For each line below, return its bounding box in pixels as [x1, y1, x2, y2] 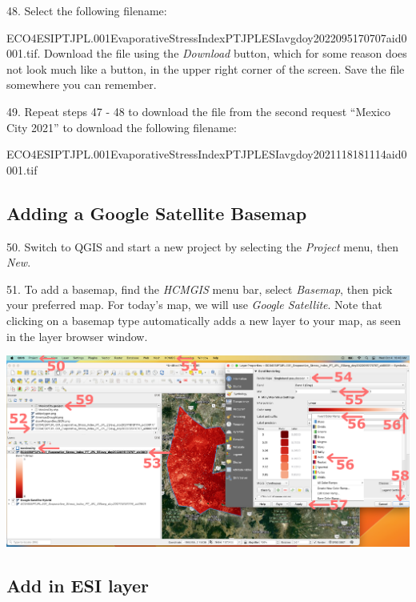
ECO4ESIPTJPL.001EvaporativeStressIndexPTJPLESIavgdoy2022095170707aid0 [6, 29, 407, 46]
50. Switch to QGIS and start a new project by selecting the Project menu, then [6, 238, 399, 255]
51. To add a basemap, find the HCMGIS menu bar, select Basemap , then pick [6, 280, 393, 297]
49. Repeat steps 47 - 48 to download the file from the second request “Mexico [6, 102, 391, 119]
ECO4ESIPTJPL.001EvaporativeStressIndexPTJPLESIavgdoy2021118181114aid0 [6, 146, 407, 163]
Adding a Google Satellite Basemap [6, 200, 307, 225]
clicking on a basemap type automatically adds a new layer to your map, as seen [6, 311, 402, 328]
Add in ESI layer [6, 573, 149, 598]
